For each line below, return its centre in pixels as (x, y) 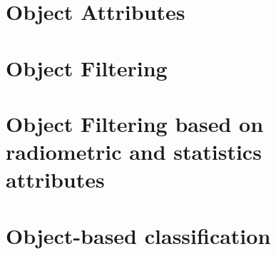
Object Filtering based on (135, 123)
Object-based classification (138, 235)
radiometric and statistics (134, 152)
